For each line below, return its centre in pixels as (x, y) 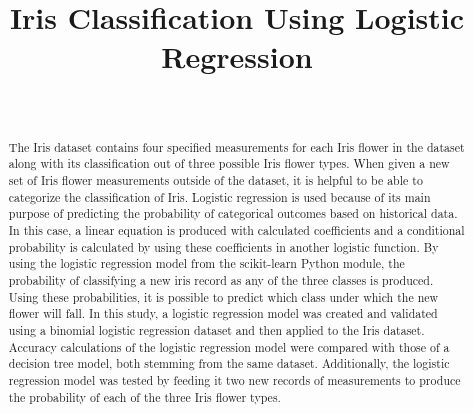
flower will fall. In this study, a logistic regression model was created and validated (223, 313)
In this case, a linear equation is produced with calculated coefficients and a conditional (236, 229)
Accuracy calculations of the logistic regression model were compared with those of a (229, 346)
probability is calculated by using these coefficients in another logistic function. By (223, 246)
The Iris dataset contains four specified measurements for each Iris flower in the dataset (236, 146)
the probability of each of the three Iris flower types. (144, 396)
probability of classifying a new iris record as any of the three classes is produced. (221, 279)
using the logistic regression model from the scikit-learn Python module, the (206, 263)
